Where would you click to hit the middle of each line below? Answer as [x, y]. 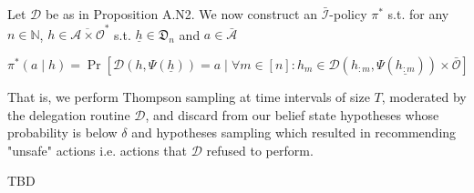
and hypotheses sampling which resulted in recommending [294, 132]
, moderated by [424, 96]
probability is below [62, 132]
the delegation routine [69, 114]
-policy [348, 14]
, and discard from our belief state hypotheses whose [292, 114]
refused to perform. [260, 150]
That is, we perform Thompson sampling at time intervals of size [189, 96]
